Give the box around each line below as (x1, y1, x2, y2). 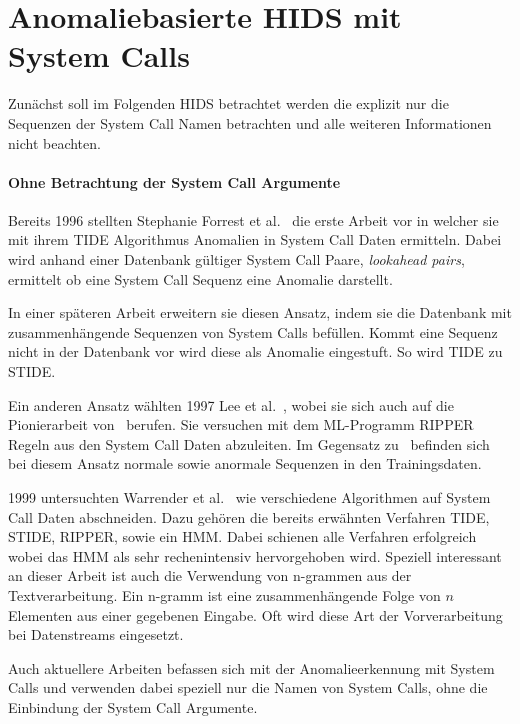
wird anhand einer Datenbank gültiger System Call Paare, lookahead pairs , (8, 249, 465, 270)
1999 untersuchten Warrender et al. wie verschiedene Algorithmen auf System (8, 487, 491, 508)
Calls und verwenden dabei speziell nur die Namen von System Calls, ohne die (8, 677, 488, 698)
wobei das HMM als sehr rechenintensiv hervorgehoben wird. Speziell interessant (8, 545, 502, 566)
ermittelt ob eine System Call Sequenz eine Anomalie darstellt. (8, 268, 393, 289)
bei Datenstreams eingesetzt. (8, 624, 184, 645)
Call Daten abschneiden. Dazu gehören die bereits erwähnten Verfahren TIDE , (8, 506, 490, 527)
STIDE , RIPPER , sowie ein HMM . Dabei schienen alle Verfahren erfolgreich (8, 526, 477, 547)
